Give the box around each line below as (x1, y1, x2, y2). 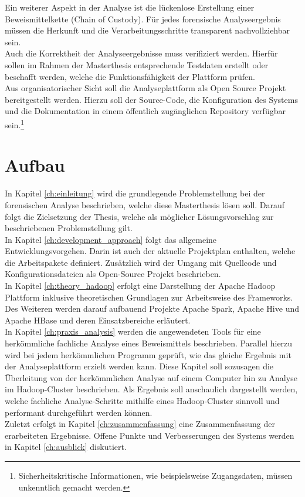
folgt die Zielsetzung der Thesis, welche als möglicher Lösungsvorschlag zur (5, 210, 274, 222)
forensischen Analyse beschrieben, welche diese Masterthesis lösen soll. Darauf (5, 198, 285, 211)
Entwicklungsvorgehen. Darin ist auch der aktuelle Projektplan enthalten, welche (5, 245, 296, 257)
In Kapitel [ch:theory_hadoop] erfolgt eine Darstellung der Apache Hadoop (5, 279, 276, 292)
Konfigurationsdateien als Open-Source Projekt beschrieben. (5, 268, 221, 280)
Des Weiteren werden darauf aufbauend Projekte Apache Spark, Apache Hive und (5, 302, 299, 315)
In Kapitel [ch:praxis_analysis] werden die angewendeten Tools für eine (5, 325, 261, 338)
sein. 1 (5, 116, 25, 131)
